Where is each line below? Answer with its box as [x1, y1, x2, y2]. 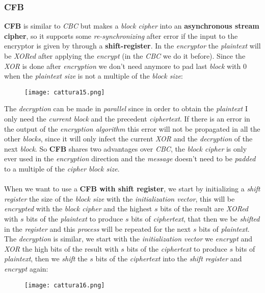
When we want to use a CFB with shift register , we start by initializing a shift [4, 183, 260, 194]
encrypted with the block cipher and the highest [4, 203, 152, 214]
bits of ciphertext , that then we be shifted [131, 213, 260, 224]
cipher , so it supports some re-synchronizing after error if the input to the [4, 30, 238, 41]
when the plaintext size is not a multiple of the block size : [4, 70, 183, 81]
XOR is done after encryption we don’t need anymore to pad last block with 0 [4, 60, 247, 71]
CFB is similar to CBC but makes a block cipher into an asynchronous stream [4, 20, 259, 31]
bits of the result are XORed [160, 203, 249, 214]
